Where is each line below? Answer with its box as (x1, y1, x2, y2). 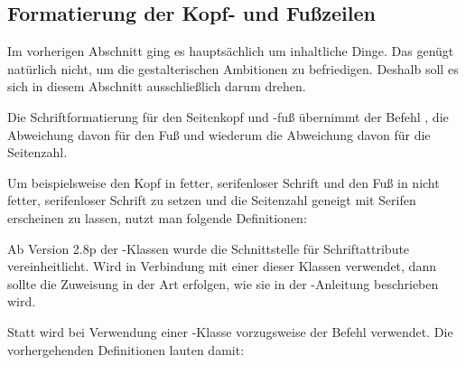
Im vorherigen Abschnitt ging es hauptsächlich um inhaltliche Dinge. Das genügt (7, 42, 454, 61)
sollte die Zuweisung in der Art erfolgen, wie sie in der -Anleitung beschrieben (7, 274, 439, 293)
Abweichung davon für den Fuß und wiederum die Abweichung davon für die (7, 125, 431, 144)
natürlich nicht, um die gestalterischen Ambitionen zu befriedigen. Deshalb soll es (7, 59, 459, 78)
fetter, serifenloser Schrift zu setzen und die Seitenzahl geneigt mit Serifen (7, 191, 416, 210)
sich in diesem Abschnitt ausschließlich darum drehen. (7, 77, 306, 96)
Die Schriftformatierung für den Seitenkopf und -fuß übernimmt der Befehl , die (7, 107, 449, 126)
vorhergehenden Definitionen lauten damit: (7, 340, 245, 359)
